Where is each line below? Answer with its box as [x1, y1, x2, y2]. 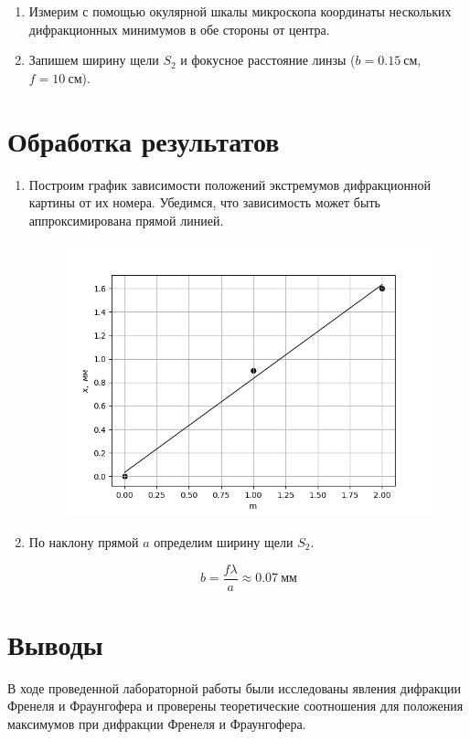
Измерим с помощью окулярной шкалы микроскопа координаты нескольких [28, 2, 452, 20]
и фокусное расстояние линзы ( [180, 50, 356, 69]
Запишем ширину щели [28, 50, 159, 69]
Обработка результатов [7, 121, 280, 159]
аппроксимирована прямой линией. [28, 210, 224, 229]
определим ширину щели [154, 533, 294, 552]
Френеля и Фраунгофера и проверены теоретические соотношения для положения [7, 696, 464, 715]
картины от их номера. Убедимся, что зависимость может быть [28, 193, 380, 212]
